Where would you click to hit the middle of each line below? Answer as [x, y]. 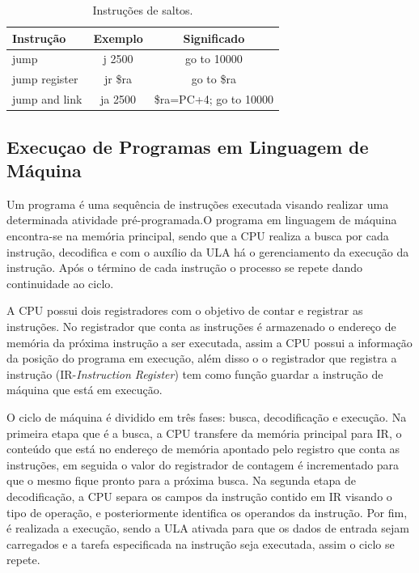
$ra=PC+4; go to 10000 [214, 99]
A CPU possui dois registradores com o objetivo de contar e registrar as [185, 310]
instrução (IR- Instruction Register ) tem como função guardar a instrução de [195, 374]
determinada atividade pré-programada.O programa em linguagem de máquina [202, 220]
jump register [45, 79]
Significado [214, 38]
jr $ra [118, 79]
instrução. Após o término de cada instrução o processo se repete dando [185, 267]
